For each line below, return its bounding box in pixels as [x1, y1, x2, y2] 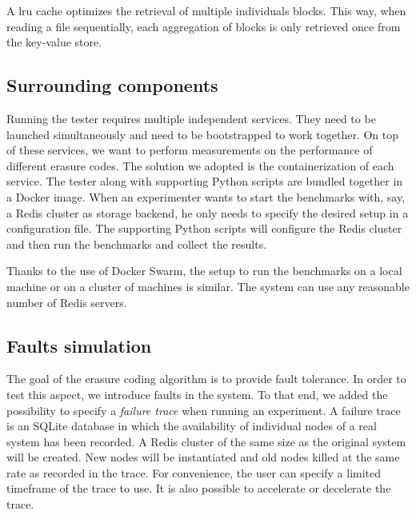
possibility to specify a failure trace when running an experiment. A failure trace [6, 401, 401, 418]
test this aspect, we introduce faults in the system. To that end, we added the [6, 385, 388, 402]
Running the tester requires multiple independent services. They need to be [6, 110, 376, 126]
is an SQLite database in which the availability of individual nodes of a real [6, 417, 377, 434]
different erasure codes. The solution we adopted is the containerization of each [6, 157, 394, 174]
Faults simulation [6, 333, 152, 357]
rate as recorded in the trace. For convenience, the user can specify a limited [6, 464, 382, 481]
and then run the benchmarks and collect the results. [6, 235, 267, 252]
